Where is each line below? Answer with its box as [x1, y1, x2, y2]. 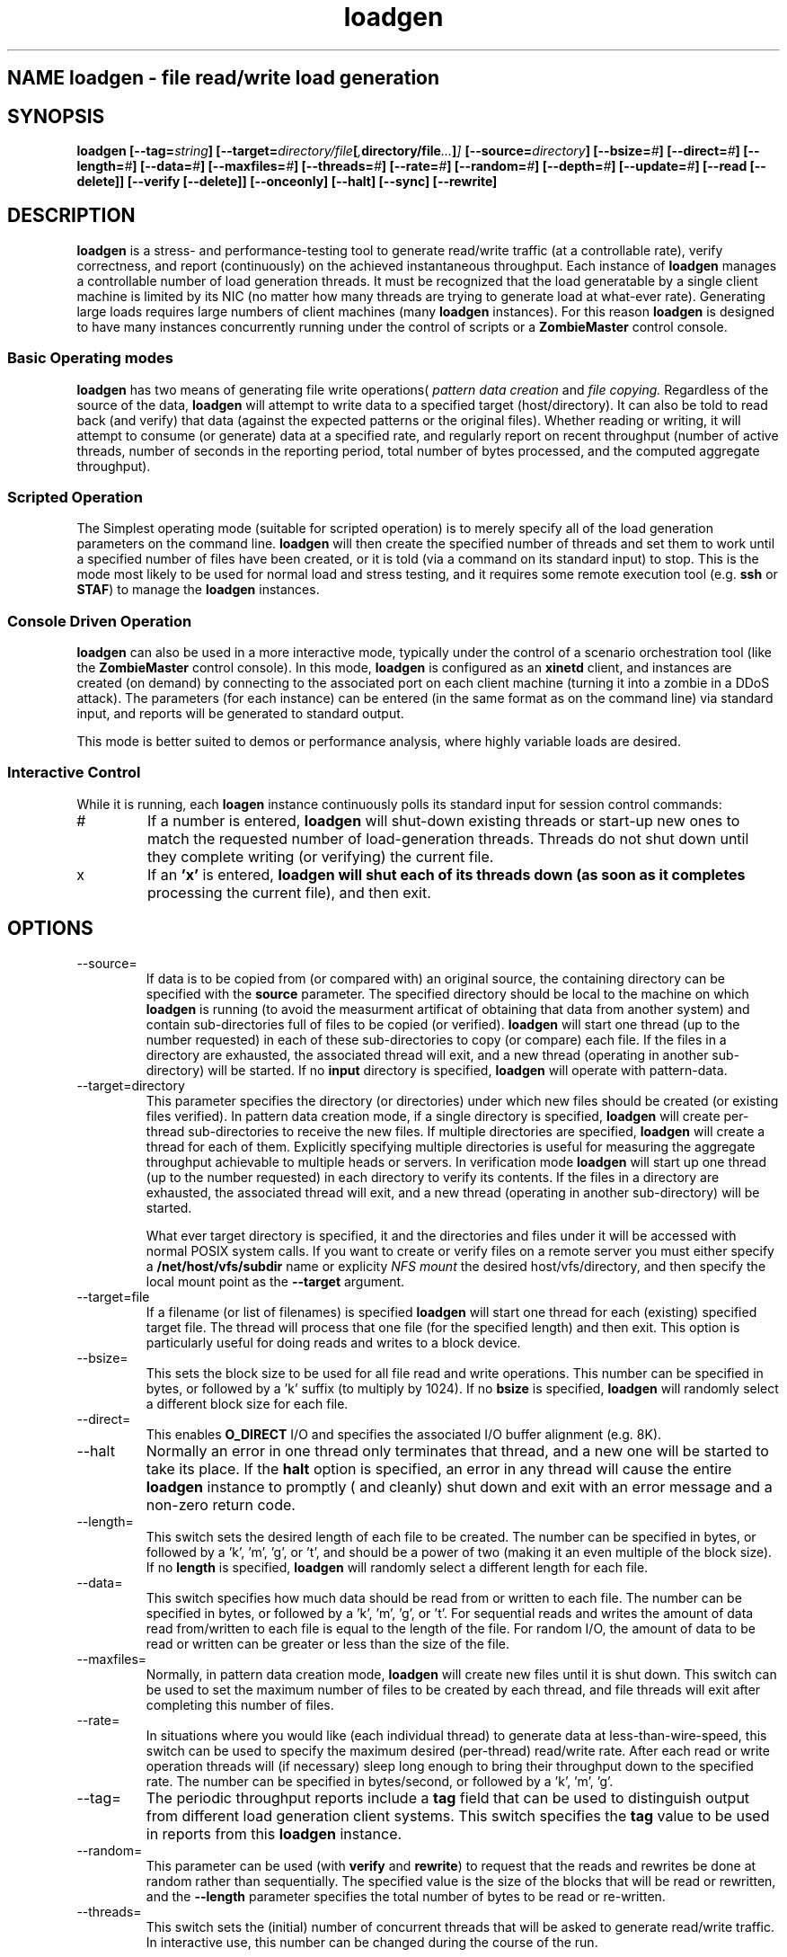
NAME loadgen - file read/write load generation [7, 67, 440, 90]
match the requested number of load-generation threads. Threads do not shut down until [147, 829, 749, 848]
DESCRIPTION [7, 204, 136, 227]
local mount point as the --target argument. [146, 1273, 405, 1289]
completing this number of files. [146, 1696, 334, 1712]
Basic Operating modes [7, 349, 174, 368]
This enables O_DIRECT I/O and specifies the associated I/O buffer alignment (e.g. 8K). [146, 1426, 662, 1442]
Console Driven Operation [7, 611, 192, 630]
